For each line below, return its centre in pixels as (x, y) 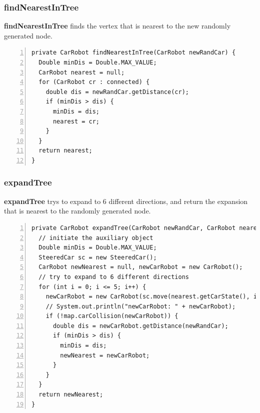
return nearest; (65, 151)
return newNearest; (71, 395)
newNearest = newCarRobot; (105, 355)
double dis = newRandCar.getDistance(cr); (117, 92)
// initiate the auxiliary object (96, 238)
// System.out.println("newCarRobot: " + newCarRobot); (141, 306)
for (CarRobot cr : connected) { (94, 82)
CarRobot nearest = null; (82, 72)
